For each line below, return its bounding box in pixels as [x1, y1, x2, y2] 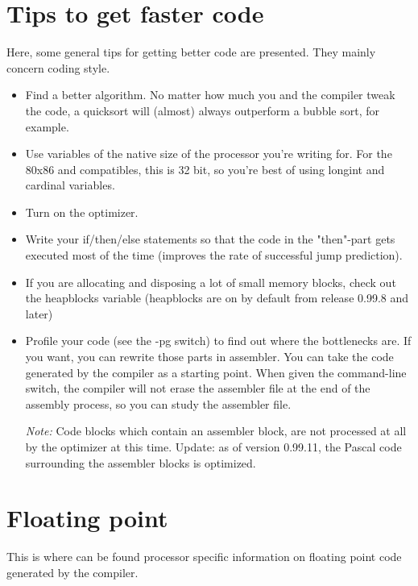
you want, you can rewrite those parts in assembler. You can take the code [25, 348, 394, 365]
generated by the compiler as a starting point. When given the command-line [25, 364, 407, 380]
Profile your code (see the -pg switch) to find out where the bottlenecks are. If [25, 332, 412, 349]
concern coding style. [6, 59, 110, 76]
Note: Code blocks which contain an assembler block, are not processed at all [25, 422, 407, 439]
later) [25, 305, 53, 322]
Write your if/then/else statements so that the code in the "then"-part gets [25, 231, 395, 247]
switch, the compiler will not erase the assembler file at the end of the [25, 380, 370, 397]
